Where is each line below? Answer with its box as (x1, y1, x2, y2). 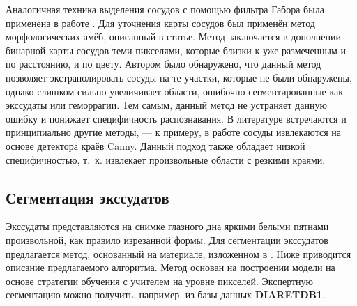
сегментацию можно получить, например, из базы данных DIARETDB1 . (6, 287, 325, 302)
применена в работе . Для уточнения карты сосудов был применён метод (6, 15, 315, 30)
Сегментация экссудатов (6, 186, 169, 208)
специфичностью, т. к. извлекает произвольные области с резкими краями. (6, 152, 326, 167)
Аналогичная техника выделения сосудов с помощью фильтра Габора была (6, 2, 324, 16)
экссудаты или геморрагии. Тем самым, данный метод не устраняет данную (6, 98, 327, 112)
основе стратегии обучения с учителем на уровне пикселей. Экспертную (6, 273, 314, 288)
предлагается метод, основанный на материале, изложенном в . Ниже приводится (6, 246, 351, 261)
